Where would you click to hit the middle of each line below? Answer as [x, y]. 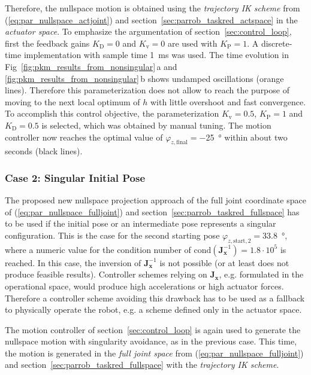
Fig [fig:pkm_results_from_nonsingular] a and [91, 66]
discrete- [277, 43]
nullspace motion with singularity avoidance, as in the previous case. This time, [151, 341]
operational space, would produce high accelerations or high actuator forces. [144, 286]
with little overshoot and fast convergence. [228, 101]
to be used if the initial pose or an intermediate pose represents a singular [141, 223]
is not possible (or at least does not [224, 262]
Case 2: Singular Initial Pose [75, 177]
